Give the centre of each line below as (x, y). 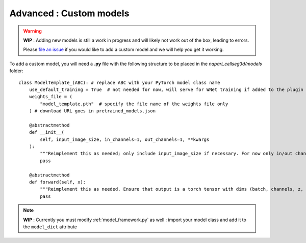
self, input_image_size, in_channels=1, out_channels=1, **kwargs (125, 139)
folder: (16, 71)
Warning (32, 31)
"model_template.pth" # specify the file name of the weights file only (134, 104)
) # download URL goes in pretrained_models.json (92, 111)
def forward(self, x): (57, 182)
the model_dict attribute (50, 227)
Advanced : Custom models (69, 13)
